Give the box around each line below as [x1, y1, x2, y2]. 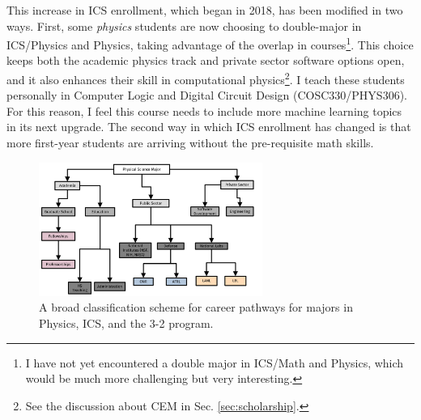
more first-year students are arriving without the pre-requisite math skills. [6, 134, 374, 151]
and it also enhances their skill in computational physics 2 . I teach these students [6, 69, 405, 87]
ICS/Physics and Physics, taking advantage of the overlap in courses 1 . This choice [6, 34, 414, 53]
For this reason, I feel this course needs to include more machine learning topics [6, 102, 402, 119]
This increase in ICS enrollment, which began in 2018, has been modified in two [6, 2, 403, 18]
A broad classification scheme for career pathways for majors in [39, 299, 353, 316]
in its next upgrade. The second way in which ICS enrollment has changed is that [6, 118, 411, 135]
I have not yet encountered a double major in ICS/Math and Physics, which [25, 354, 404, 371]
